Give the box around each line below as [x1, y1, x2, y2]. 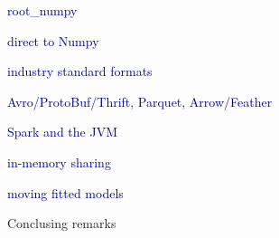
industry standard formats [7, 62, 153, 81]
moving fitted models [7, 183, 124, 202]
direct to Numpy [7, 31, 99, 50]
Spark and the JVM [7, 122, 117, 141]
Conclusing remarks [7, 214, 116, 233]
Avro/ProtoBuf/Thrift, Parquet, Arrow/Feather [7, 91, 273, 110]
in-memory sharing [7, 152, 111, 171]
